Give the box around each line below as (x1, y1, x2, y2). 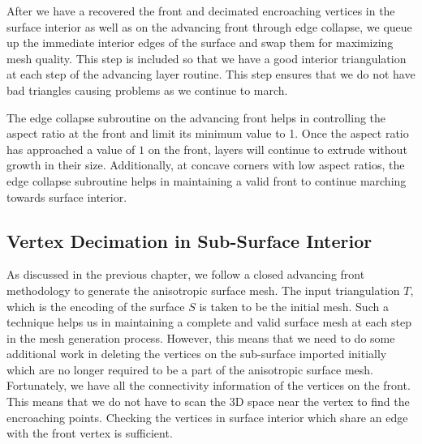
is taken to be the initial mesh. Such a (199, 297, 389, 314)
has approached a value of (6, 140, 136, 157)
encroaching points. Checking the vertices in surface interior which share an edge (6, 408, 408, 425)
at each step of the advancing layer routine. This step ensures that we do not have (6, 66, 416, 83)
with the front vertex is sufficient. (6, 425, 173, 442)
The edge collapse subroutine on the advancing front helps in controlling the (6, 109, 386, 126)
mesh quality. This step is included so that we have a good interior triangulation (6, 49, 407, 66)
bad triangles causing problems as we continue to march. (6, 81, 288, 98)
